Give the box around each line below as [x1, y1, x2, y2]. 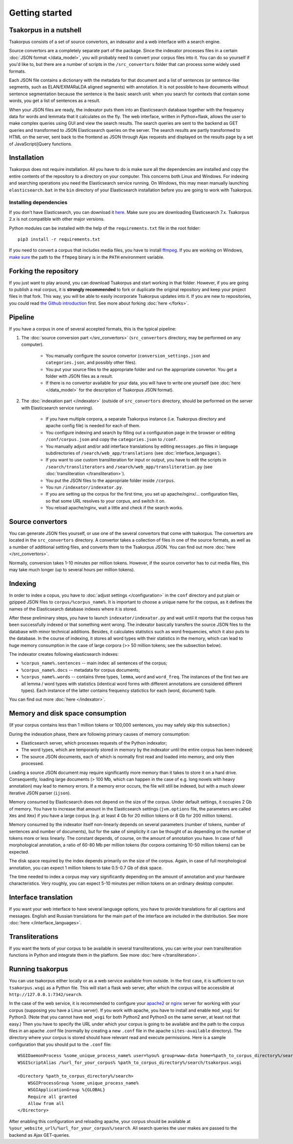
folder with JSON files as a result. [45, 374, 113, 379]
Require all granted [27, 1094, 77, 1100]
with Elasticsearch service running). [21, 405, 94, 411]
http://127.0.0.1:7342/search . [9, 992, 83, 998]
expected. [9, 849, 29, 854]
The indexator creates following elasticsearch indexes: [9, 651, 119, 657]
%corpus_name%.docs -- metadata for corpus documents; [21, 667, 140, 673]
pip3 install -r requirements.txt [18, 236, 100, 242]
